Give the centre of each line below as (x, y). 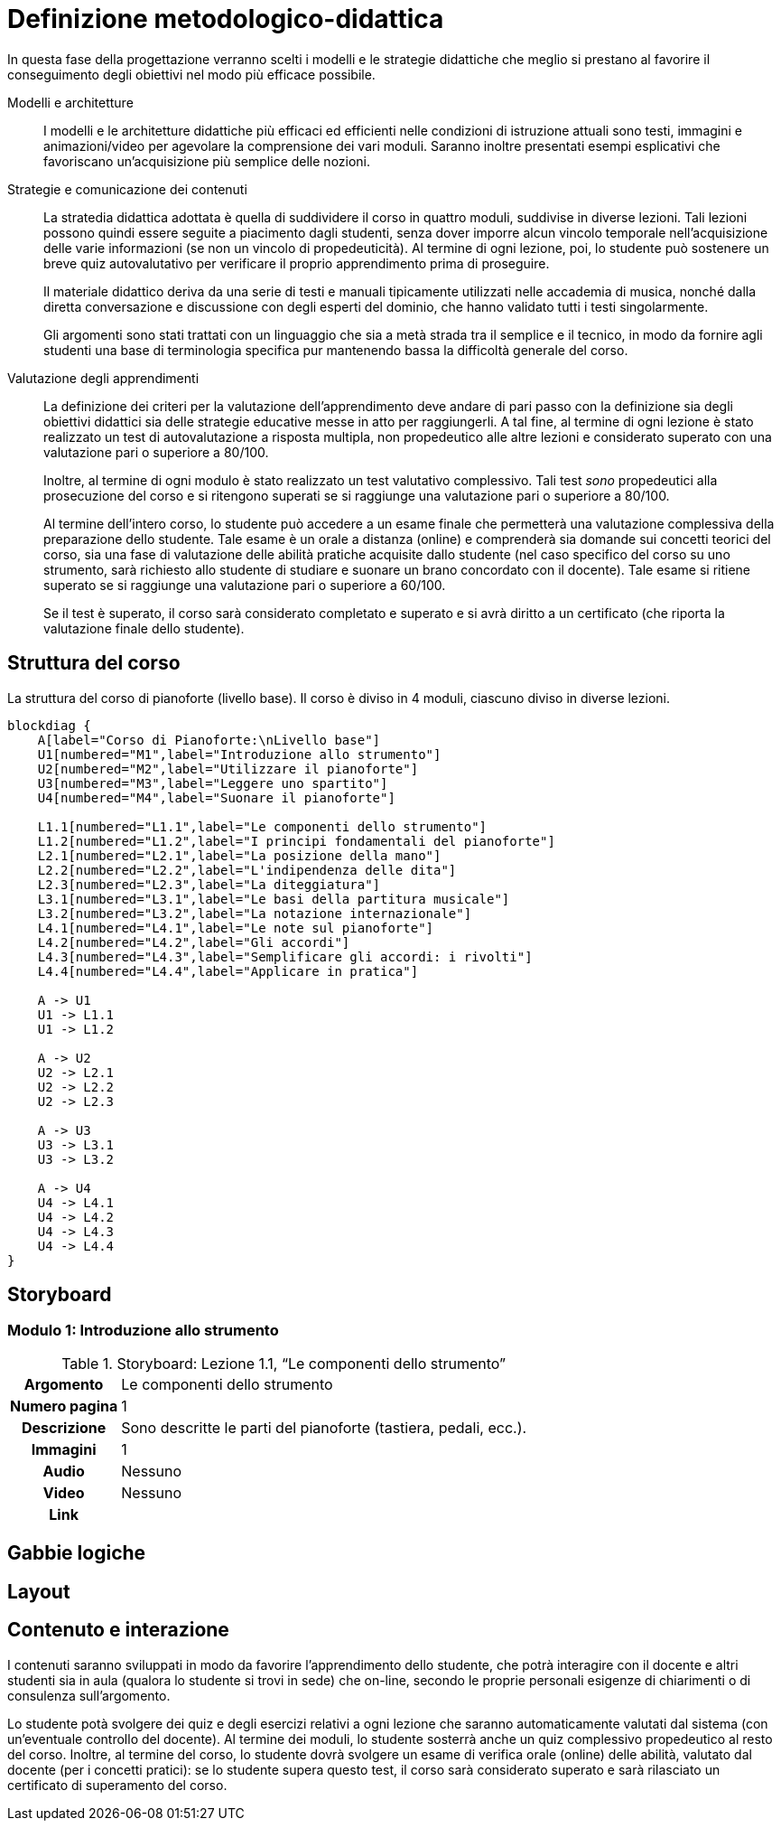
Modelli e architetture (70, 102)
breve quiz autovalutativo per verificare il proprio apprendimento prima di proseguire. (297, 263)
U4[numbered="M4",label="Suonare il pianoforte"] (216, 797)
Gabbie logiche (77, 1553)
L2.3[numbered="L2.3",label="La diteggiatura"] (209, 884)
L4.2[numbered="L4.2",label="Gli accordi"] (194, 942)
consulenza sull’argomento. (89, 1695)
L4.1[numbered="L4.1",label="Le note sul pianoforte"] (236, 928)
